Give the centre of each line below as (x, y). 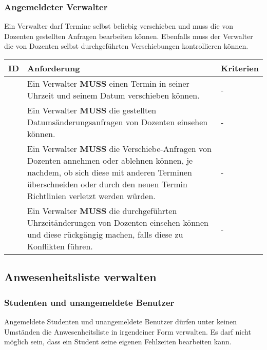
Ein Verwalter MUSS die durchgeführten (102, 211)
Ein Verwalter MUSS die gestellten (92, 110)
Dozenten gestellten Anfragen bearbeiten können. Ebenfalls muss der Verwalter (129, 36)
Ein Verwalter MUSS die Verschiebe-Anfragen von (119, 149)
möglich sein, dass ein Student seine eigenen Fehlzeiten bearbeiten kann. (118, 342)
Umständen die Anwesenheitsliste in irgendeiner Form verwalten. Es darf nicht (128, 331)
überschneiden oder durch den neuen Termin (107, 184)
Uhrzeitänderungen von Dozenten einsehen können (118, 222)
